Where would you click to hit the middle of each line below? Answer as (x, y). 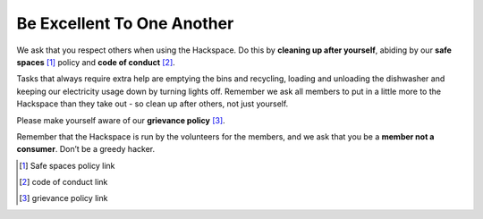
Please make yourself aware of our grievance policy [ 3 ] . (121, 120)
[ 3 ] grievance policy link (64, 198)
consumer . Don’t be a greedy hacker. (86, 149)
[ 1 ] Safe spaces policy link (67, 165)
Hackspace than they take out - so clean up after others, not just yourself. (153, 104)
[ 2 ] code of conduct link (64, 182)
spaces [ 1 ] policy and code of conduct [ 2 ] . (96, 62)
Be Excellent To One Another (125, 23)
